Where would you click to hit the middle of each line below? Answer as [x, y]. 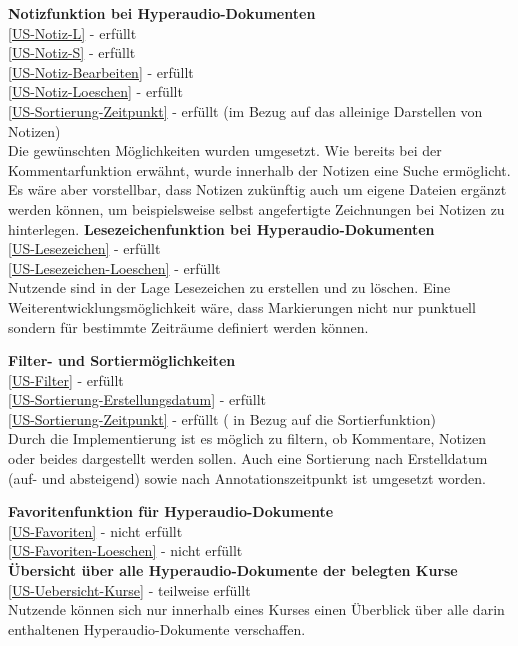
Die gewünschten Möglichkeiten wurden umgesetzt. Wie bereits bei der [225, 150]
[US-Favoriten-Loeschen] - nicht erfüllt [125, 550]
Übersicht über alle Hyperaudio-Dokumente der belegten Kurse [233, 570]
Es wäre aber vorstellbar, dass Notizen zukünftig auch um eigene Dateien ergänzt [257, 189]
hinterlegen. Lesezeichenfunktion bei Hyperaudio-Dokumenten [221, 228]
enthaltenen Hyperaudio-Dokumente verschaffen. [157, 628]
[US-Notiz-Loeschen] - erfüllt [95, 91]
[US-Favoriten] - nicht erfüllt [95, 530]
